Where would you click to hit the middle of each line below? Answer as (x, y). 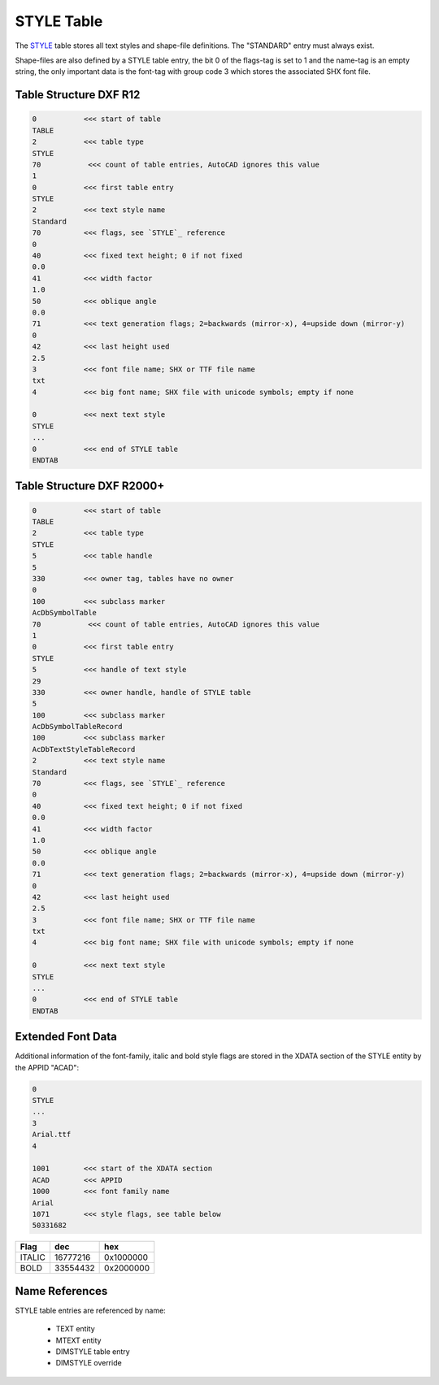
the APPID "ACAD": (47, 1067)
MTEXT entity (78, 1340)
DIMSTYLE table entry (93, 1352)
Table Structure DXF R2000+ (90, 486)
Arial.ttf (52, 1135)
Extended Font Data (66, 1037)
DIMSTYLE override (89, 1363)
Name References (61, 1291)
